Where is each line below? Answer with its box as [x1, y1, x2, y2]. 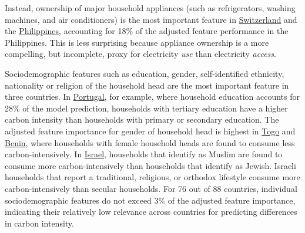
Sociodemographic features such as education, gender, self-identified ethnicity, [5, 67, 284, 79]
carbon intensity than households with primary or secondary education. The [5, 113, 279, 126]
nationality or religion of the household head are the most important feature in [5, 79, 289, 91]
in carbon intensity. [5, 217, 74, 229]
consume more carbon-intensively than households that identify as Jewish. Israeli [5, 159, 296, 171]
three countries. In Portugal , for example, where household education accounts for [5, 90, 300, 103]
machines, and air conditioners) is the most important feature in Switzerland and [5, 13, 297, 25]
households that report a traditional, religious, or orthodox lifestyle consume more [5, 171, 300, 183]
